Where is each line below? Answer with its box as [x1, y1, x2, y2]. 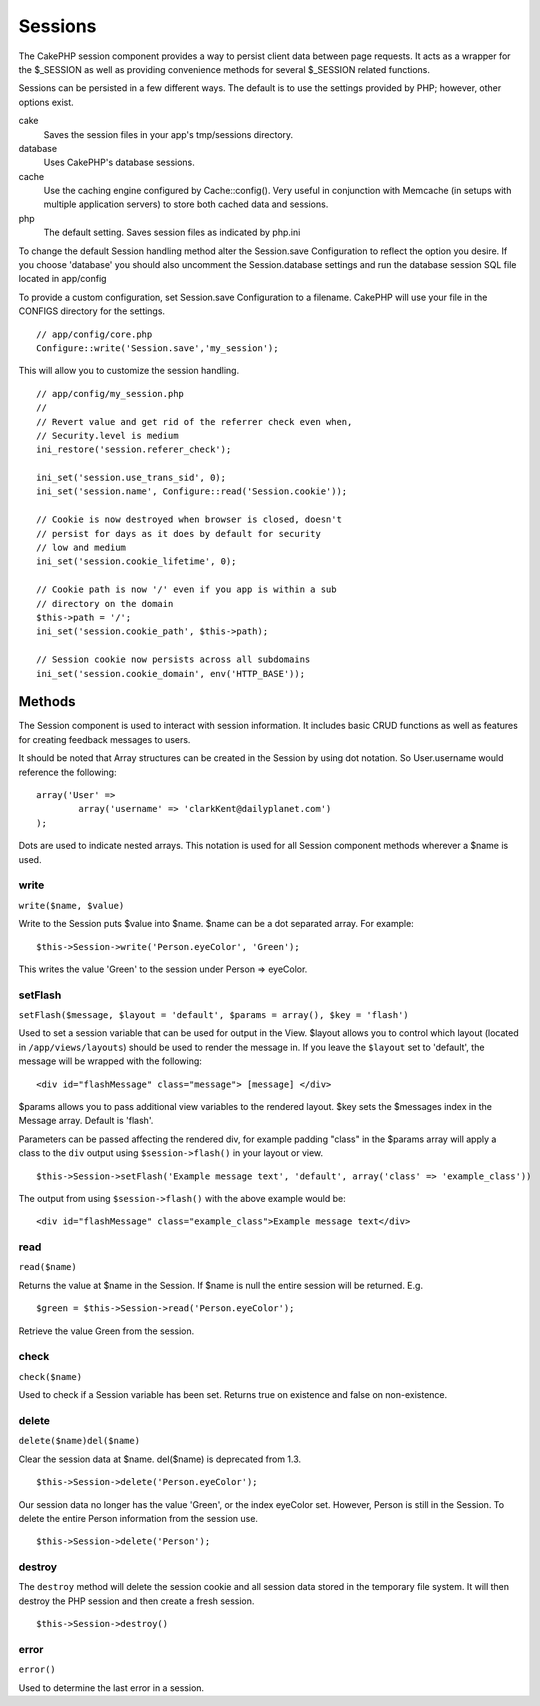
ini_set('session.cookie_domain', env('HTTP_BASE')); [36, 668, 305, 679]
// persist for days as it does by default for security [36, 528, 322, 539]
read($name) [18, 1261, 77, 1273]
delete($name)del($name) [18, 1435, 140, 1447]
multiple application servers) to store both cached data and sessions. [43, 198, 329, 210]
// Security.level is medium [36, 430, 179, 441]
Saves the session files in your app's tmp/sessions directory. [43, 128, 294, 140]
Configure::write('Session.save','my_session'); [36, 342, 279, 354]
